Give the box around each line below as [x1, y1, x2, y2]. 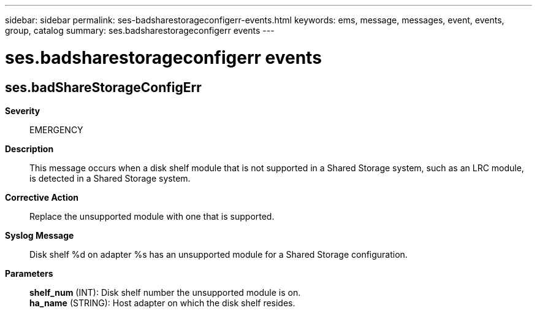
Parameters [5, 268, 53, 279]
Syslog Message [5, 230, 74, 241]
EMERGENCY [29, 124, 83, 135]
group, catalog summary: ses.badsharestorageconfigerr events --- [5, 25, 275, 36]
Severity [5, 105, 40, 116]
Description [5, 143, 54, 154]
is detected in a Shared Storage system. [29, 172, 191, 184]
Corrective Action [5, 191, 78, 203]
